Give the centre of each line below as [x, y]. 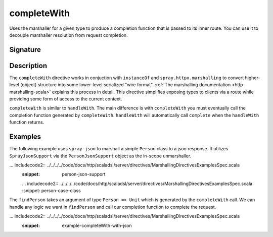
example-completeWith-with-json [97, 225]
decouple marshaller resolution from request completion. [69, 35]
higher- [253, 78]
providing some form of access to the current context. [66, 99]
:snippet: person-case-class [51, 191]
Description [28, 66]
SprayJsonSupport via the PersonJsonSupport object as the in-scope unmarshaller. [100, 156]
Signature [25, 50]
